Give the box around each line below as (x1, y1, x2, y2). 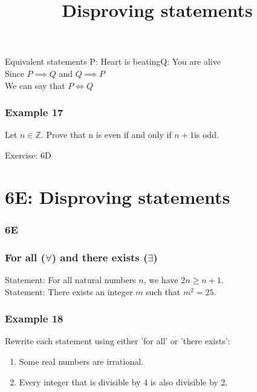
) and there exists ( (51, 249, 148, 264)
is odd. (194, 128, 219, 141)
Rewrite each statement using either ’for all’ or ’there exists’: (5, 335, 230, 347)
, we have (143, 273, 178, 286)
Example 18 (5, 311, 63, 326)
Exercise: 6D (5, 148, 51, 161)
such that (146, 285, 181, 298)
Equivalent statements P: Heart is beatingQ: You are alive (5, 55, 221, 68)
